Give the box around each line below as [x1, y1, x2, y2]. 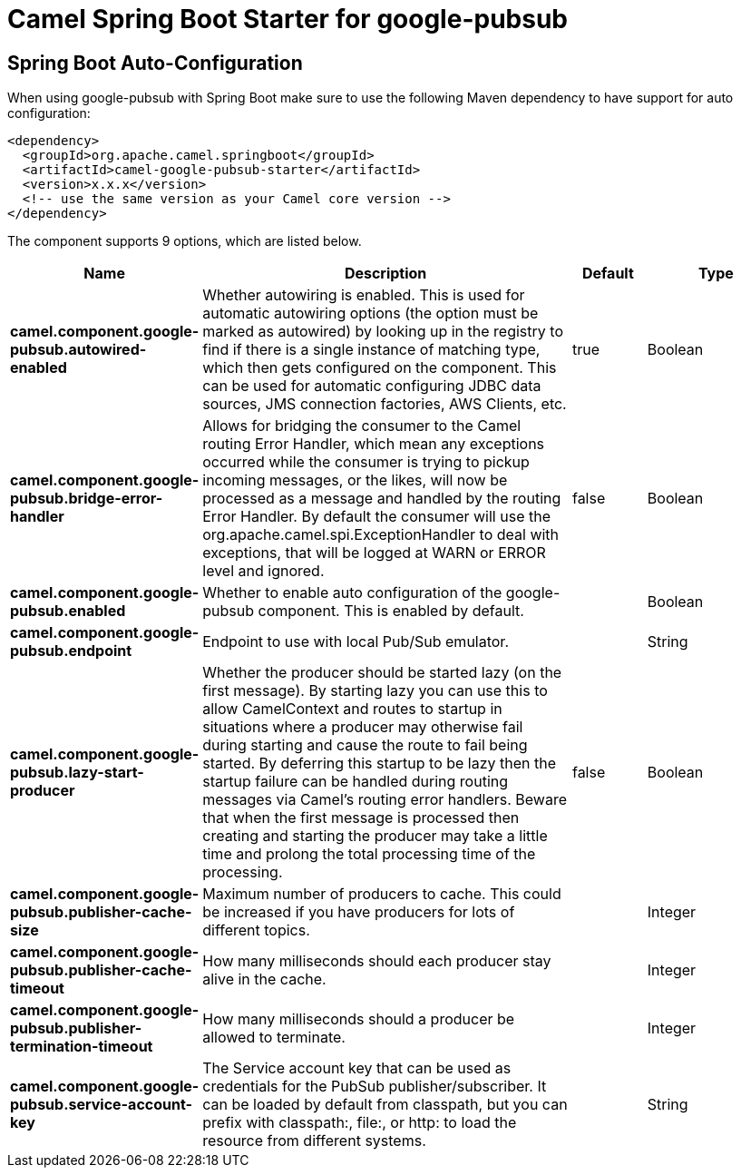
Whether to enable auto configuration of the [202, 583, 502, 602]
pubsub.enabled [10, 602, 126, 621]
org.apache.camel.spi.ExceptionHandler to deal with [202, 525, 560, 544]
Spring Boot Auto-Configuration [7, 51, 303, 74]
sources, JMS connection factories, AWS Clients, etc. [202, 395, 567, 414]
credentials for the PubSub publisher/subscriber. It [202, 1077, 547, 1096]
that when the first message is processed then [202, 808, 520, 827]
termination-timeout [10, 1037, 153, 1056]
